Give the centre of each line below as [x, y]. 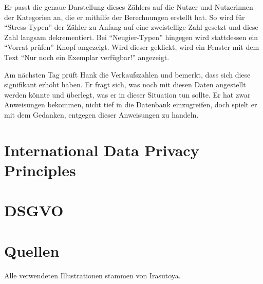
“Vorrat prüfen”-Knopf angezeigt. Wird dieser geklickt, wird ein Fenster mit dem [132, 47]
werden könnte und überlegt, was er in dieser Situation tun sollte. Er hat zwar [127, 94]
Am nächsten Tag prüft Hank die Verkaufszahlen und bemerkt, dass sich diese [127, 74]
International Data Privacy [102, 150]
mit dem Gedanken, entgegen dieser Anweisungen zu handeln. [101, 114]
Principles [40, 170]
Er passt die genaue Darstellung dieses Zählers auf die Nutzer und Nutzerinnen [129, 7]
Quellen [32, 250]
